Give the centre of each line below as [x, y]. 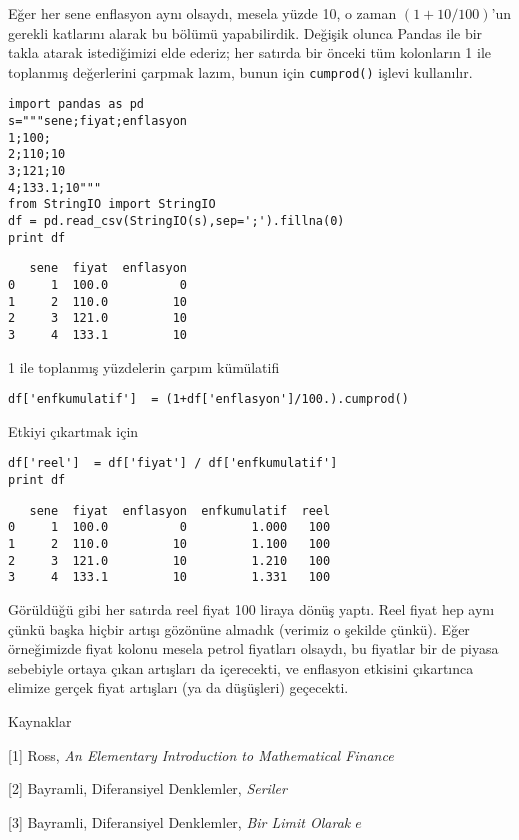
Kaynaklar [40, 721]
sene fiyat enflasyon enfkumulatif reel [180, 510]
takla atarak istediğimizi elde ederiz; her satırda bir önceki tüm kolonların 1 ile [250, 52]
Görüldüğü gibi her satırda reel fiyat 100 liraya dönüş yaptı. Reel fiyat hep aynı [251, 609]
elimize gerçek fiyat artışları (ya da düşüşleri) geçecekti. [178, 687]
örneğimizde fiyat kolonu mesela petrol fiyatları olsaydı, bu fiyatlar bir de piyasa [253, 648]
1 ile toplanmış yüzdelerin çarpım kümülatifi [144, 366]
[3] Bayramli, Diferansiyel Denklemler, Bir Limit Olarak [179, 821]
